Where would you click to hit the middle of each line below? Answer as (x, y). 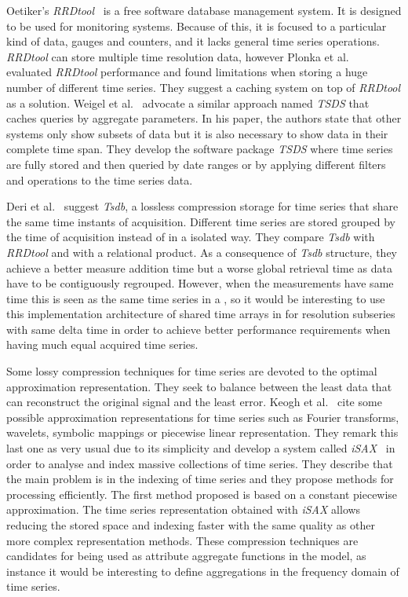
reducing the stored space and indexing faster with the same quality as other (191, 525)
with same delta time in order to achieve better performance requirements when (199, 329)
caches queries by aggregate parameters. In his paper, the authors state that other (204, 118)
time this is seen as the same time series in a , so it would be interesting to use (196, 298)
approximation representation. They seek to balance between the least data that (199, 386)
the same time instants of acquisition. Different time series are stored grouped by (201, 221)
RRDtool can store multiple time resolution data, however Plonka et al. (178, 56)
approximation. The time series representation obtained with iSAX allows (184, 509)
